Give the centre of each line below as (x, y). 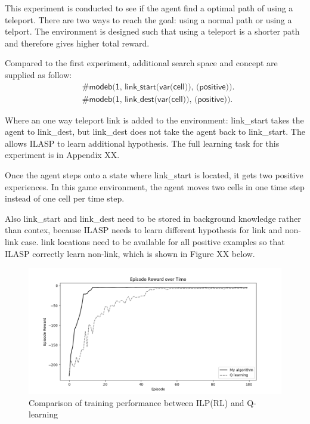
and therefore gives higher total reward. (77, 43)
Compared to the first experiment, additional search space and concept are (141, 63)
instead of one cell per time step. (65, 198)
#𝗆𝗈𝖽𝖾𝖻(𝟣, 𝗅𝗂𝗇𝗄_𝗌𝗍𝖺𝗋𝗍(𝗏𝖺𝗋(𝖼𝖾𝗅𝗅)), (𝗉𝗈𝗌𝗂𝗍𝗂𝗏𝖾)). (158, 87)
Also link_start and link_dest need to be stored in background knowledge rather (153, 218)
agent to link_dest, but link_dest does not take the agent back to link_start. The (155, 131)
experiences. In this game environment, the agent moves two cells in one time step (155, 186)
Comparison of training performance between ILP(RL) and (137, 402)
